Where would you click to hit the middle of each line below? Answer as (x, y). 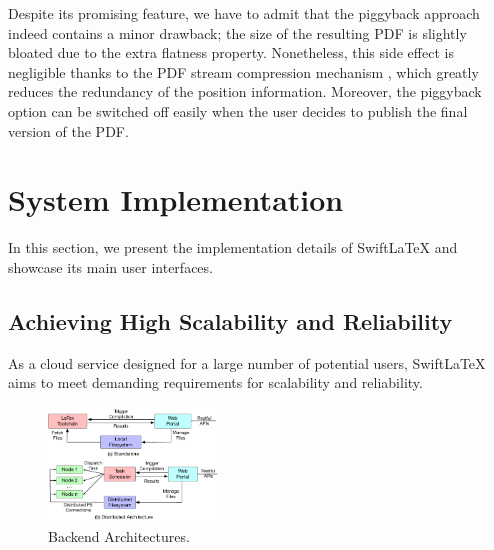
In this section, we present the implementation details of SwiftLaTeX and (233, 247)
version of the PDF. (68, 130)
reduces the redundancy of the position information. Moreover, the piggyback (245, 91)
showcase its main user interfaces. (110, 266)
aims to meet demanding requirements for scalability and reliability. (215, 382)
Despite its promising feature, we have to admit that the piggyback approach (244, 13)
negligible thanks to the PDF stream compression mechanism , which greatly (243, 71)
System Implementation (176, 199)
